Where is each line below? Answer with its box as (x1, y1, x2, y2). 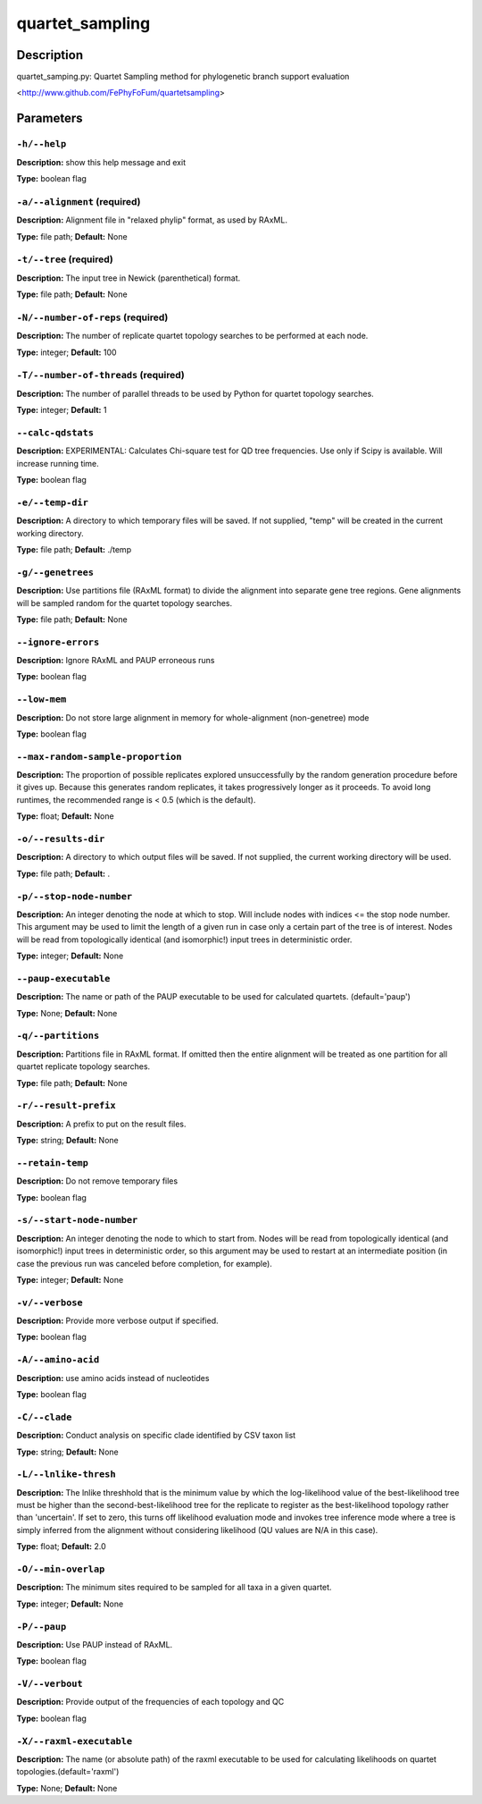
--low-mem (16, 694, 67, 705)
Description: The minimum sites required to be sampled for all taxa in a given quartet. (16, 1582, 332, 1593)
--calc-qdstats (16, 426, 94, 438)
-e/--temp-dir (16, 496, 89, 509)
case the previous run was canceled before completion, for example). (16, 1258, 272, 1269)
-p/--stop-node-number (16, 890, 133, 902)
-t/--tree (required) (16, 253, 113, 266)
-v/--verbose (16, 1296, 84, 1309)
